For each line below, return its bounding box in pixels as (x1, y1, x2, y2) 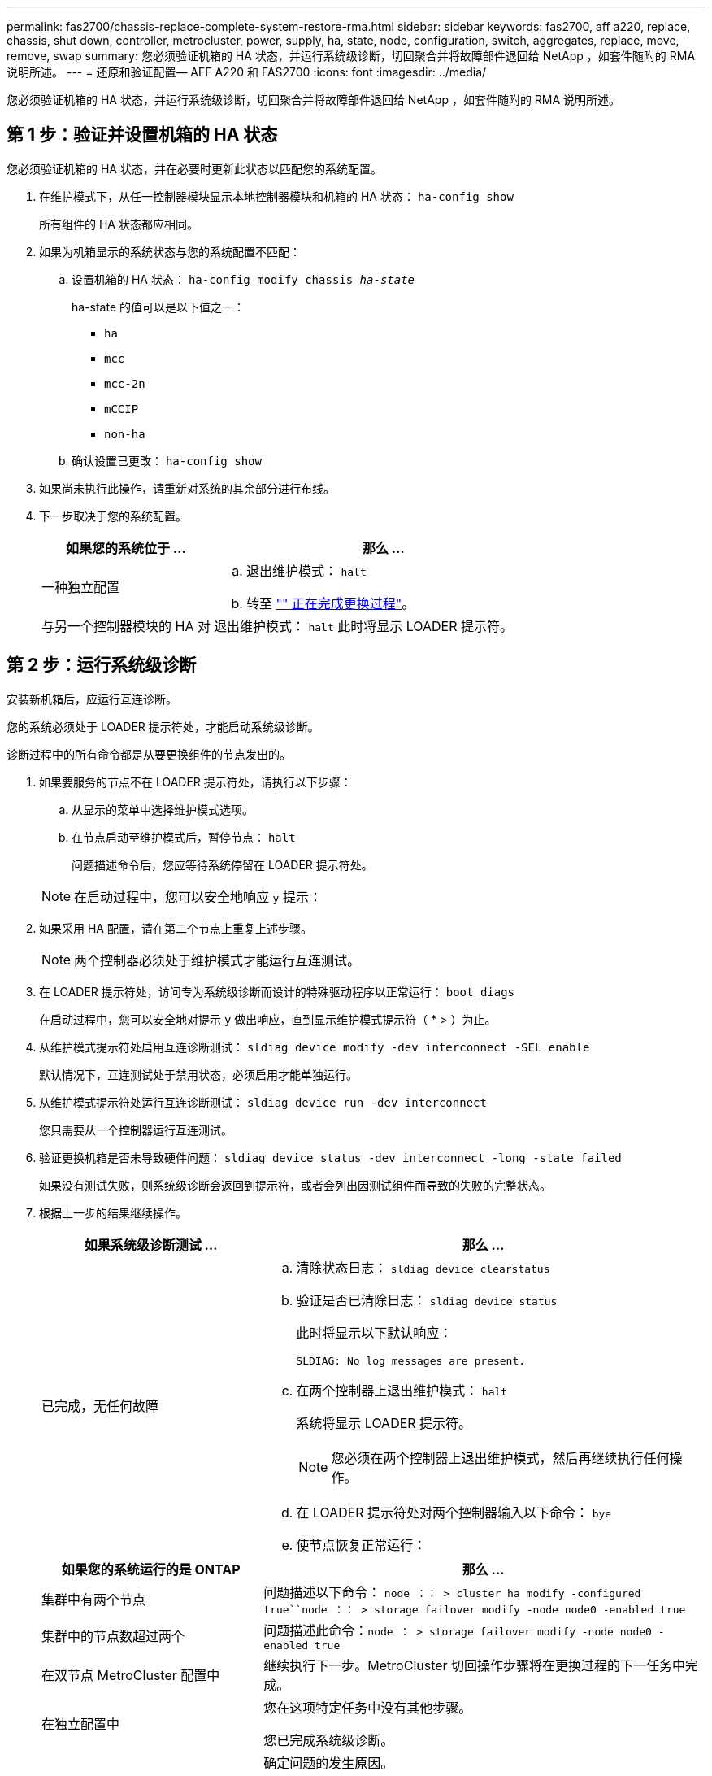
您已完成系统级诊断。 (263, 1731, 394, 1748)
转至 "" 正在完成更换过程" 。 (245, 594, 415, 612)
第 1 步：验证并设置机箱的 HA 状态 (7, 124, 278, 146)
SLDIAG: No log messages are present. (296, 1354, 526, 1367)
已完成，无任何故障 (41, 1398, 159, 1415)
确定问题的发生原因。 (263, 1754, 394, 1771)
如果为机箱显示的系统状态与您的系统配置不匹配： (39, 244, 301, 259)
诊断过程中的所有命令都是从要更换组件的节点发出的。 (7, 747, 291, 761)
